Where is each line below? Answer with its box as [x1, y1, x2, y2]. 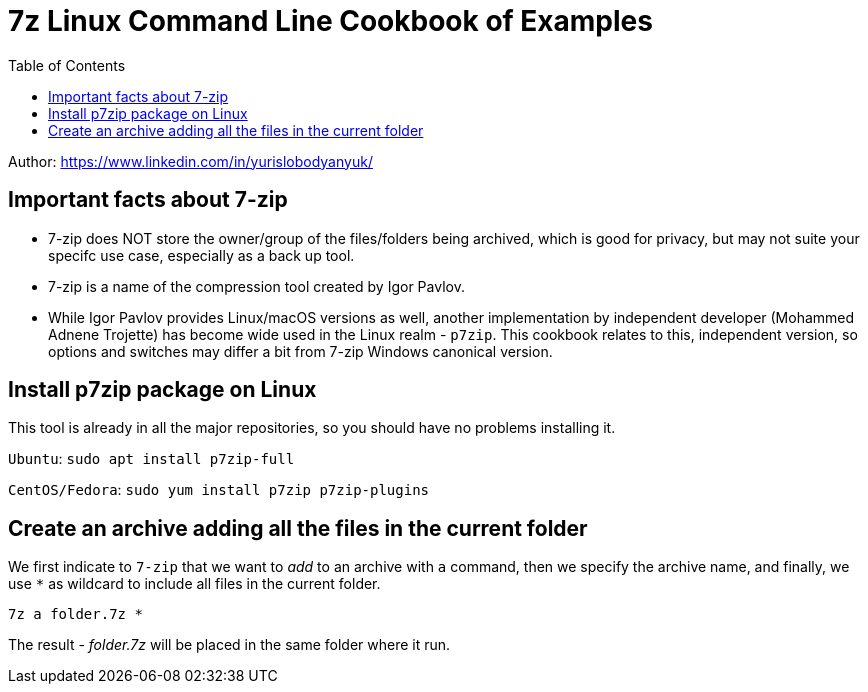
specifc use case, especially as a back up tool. [48, 246, 355, 264]
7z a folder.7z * [8, 606, 143, 623]
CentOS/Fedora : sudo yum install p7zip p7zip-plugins [8, 481, 429, 499]
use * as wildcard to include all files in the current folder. [8, 575, 381, 593]
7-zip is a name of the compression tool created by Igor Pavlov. [48, 277, 465, 295]
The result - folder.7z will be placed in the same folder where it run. [8, 636, 451, 654]
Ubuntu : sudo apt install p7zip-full [8, 450, 295, 468]
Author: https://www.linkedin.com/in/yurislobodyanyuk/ [8, 152, 373, 170]
